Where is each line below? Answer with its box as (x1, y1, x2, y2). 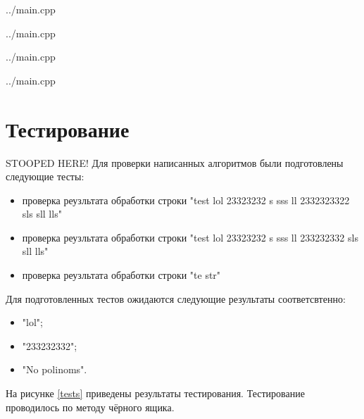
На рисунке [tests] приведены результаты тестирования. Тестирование (6, 386, 305, 401)
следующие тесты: (6, 169, 84, 184)
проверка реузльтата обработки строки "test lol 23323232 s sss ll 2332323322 (22, 192, 350, 207)
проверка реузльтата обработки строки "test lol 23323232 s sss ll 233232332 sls (22, 230, 358, 244)
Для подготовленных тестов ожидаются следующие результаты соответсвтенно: (6, 291, 346, 306)
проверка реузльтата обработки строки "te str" (22, 268, 221, 282)
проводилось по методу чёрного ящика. (6, 399, 175, 414)
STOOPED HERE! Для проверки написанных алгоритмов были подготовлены (6, 155, 344, 170)
